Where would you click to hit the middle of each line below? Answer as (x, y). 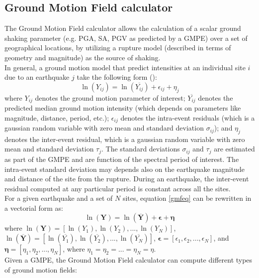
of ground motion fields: (41, 269)
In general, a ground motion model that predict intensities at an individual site (125, 67)
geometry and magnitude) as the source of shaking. (83, 57)
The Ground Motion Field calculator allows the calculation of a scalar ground (123, 28)
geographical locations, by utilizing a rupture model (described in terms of (118, 48)
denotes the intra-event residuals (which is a (188, 117)
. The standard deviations (141, 149)
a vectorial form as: (34, 208)
